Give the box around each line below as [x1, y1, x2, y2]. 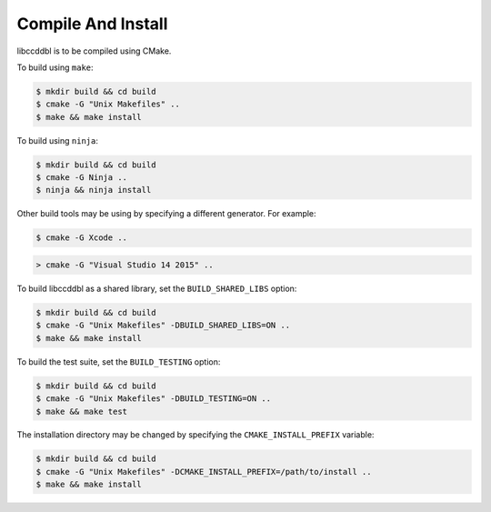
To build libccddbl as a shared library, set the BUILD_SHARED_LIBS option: [16, 283, 297, 294]
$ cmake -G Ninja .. [35, 173, 127, 183]
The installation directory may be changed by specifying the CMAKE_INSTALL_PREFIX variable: [16, 429, 375, 440]
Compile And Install [16, 14, 168, 34]
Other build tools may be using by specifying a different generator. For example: [16, 208, 317, 219]
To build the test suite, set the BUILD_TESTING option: [16, 356, 221, 367]
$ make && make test [35, 406, 127, 417]
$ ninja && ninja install [35, 185, 152, 196]
